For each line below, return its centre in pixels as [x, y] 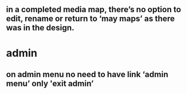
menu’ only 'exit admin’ [50, 83]
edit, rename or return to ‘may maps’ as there [91, 19]
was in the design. [40, 28]
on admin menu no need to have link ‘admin [87, 74]
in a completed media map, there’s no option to [93, 10]
